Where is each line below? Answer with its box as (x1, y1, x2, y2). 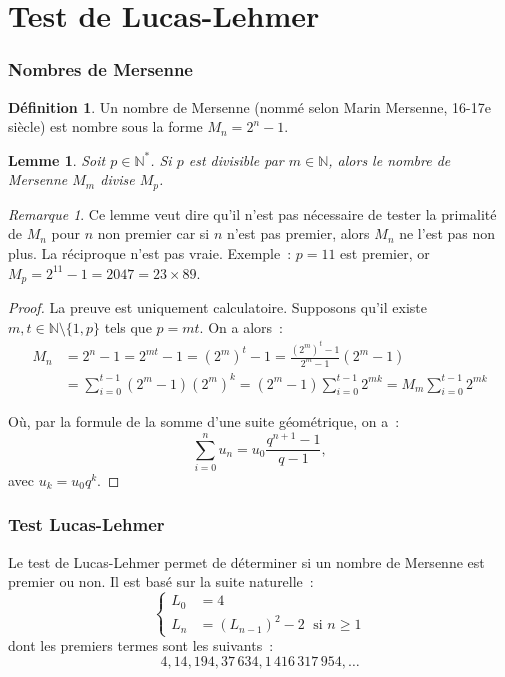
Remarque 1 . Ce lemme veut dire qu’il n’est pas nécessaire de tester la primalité (8, 203, 497, 224)
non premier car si (97, 223, 210, 244)
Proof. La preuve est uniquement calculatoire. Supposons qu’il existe (8, 297, 427, 318)
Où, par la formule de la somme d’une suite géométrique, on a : (8, 411, 400, 432)
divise (100, 169, 135, 190)
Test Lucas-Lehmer (8, 512, 165, 537)
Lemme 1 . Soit (8, 149, 106, 170)
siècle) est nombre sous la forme (8, 116, 203, 137)
